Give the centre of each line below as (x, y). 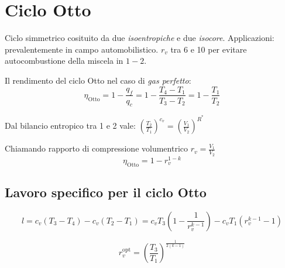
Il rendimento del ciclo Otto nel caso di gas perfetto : (98, 80)
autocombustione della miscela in (64, 61)
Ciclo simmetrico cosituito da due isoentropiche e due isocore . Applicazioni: (140, 38)
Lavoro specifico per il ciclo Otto (106, 192)
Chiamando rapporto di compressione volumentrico (96, 148)
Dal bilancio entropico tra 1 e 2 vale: (70, 126)
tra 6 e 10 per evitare (209, 49)
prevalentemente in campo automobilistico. (82, 49)
